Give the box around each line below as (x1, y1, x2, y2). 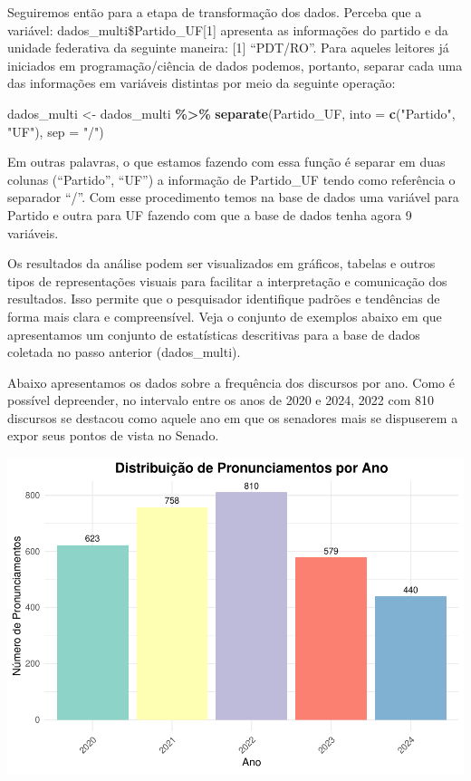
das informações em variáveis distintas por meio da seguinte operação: (7, 73, 396, 92)
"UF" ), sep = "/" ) (7, 121, 104, 140)
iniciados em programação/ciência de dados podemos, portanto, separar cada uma (7, 55, 463, 74)
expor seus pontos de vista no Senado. (7, 426, 219, 445)
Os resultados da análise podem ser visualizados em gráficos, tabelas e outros (7, 254, 436, 273)
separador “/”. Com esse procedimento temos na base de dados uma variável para (7, 188, 459, 207)
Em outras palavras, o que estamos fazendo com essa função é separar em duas (7, 152, 446, 171)
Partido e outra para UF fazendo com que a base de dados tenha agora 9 (7, 205, 412, 224)
